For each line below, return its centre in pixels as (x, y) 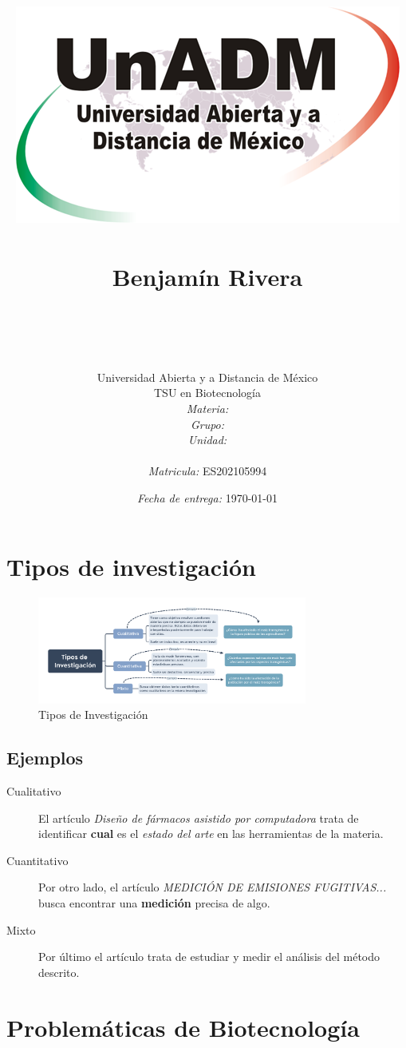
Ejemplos (45, 758)
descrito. (59, 972)
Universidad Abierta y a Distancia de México (207, 377)
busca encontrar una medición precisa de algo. (154, 903)
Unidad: (207, 440)
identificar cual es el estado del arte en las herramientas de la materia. (211, 834)
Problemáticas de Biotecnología (183, 1027)
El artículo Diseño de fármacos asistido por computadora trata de (199, 818)
